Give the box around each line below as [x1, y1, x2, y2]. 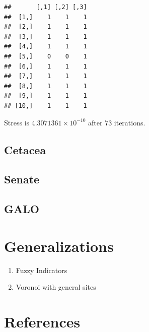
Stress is [4, 117, 30, 127]
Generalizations [4, 235, 114, 256]
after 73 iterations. [88, 117, 145, 127]
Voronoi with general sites [16, 282, 96, 292]
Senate [4, 171, 40, 187]
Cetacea [4, 142, 46, 157]
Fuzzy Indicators [16, 264, 67, 275]
